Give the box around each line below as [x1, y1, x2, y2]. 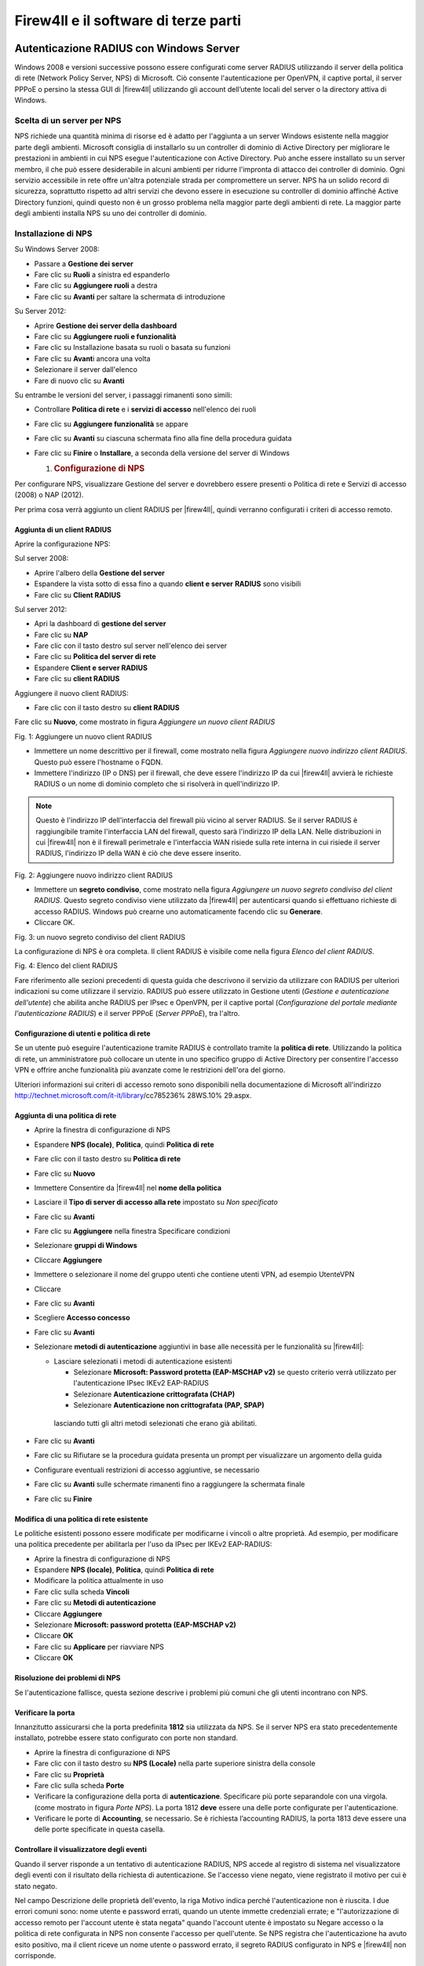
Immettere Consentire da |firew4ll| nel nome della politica [34, 1183, 222, 1192]
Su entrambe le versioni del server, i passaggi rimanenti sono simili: [14, 390, 233, 399]
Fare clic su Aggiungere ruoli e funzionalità [34, 331, 177, 341]
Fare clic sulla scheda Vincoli [34, 1587, 130, 1596]
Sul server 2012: [14, 604, 68, 613]
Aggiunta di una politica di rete [14, 1110, 117, 1120]
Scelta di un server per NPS [14, 115, 122, 126]
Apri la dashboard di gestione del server [34, 619, 166, 628]
